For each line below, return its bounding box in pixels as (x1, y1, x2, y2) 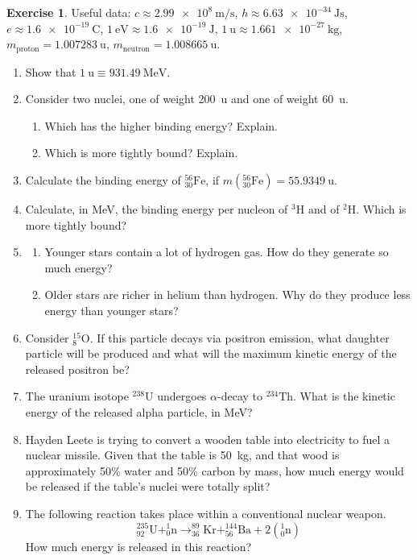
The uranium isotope (25, 388, 129, 404)
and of (308, 201, 340, 218)
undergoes (157, 388, 207, 404)
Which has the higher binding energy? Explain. (44, 117, 278, 134)
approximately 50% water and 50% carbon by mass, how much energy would (25, 462, 404, 479)
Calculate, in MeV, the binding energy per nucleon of (25, 201, 288, 218)
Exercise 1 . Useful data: (6, 4, 131, 20)
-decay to (217, 388, 262, 404)
